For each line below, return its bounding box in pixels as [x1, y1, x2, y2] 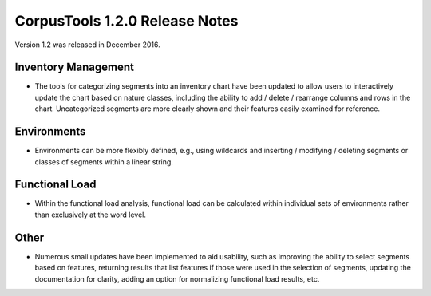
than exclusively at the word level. [34, 210, 147, 219]
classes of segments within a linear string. [34, 156, 173, 167]
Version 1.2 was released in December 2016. [14, 40, 160, 49]
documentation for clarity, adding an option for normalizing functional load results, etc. [34, 274, 320, 283]
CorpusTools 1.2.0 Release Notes [14, 12, 239, 30]
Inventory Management [14, 61, 135, 74]
